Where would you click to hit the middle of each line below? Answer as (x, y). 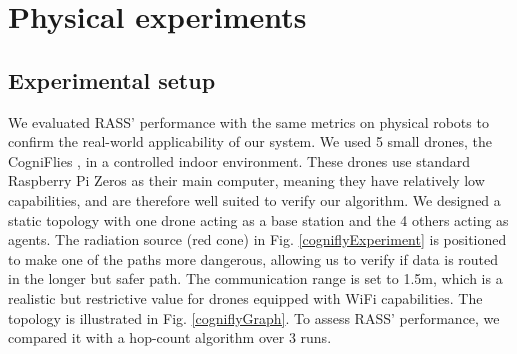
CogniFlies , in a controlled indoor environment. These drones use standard (239, 160)
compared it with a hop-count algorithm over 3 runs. (170, 337)
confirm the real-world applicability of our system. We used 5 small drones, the (250, 141)
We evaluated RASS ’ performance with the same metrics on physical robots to (248, 121)
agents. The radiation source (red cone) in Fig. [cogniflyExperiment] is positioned (257, 239)
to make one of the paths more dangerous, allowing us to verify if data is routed (253, 258)
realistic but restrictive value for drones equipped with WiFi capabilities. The (245, 297)
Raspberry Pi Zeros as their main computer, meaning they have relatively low (246, 180)
